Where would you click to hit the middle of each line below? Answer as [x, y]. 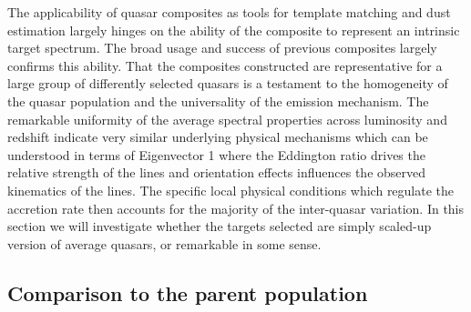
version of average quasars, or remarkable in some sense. [164, 243]
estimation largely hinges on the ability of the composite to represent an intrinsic [234, 30]
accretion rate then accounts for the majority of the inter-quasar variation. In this [236, 208]
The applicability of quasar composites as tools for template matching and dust [229, 12]
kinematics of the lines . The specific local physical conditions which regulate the [231, 190]
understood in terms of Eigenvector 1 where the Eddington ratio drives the [216, 154]
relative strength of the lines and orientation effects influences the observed [217, 172]
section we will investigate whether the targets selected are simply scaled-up [220, 226]
